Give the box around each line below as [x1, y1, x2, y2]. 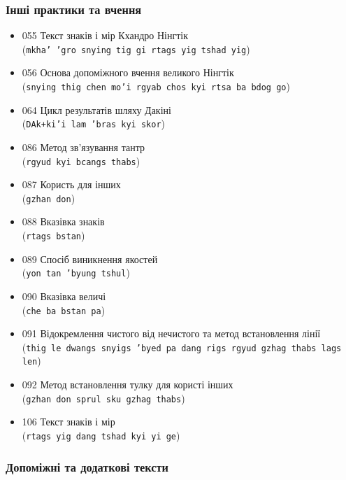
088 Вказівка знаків [22, 214, 105, 229]
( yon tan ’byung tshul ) [22, 265, 130, 280]
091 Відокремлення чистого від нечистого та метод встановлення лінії [22, 326, 321, 341]
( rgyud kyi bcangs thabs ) [22, 153, 140, 168]
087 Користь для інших [22, 177, 121, 192]
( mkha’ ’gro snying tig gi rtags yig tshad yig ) [22, 41, 250, 56]
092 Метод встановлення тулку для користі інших [22, 377, 233, 392]
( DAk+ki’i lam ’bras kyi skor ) [22, 116, 165, 131]
